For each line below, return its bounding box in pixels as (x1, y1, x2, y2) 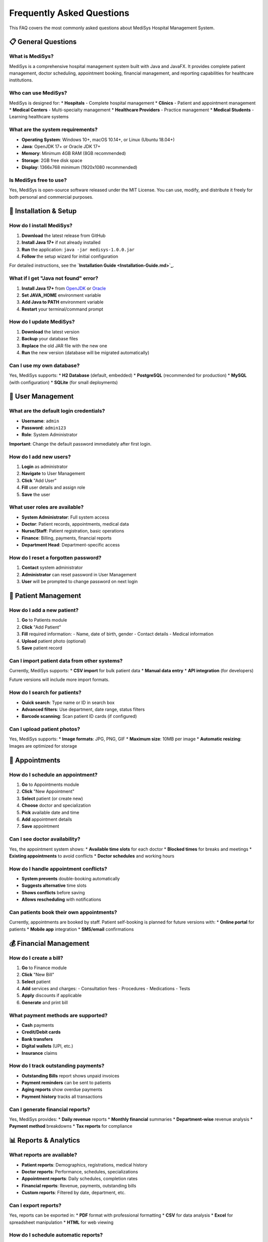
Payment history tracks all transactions (21, 1093, 103, 1099)
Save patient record (21, 645, 63, 651)
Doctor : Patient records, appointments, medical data (21, 521, 129, 527)
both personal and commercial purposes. (9, 194, 94, 200)
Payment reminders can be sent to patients (21, 1080, 111, 1086)
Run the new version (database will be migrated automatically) (21, 349, 150, 355)
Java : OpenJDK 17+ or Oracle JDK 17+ (21, 143, 101, 149)
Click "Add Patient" (21, 624, 62, 630)
